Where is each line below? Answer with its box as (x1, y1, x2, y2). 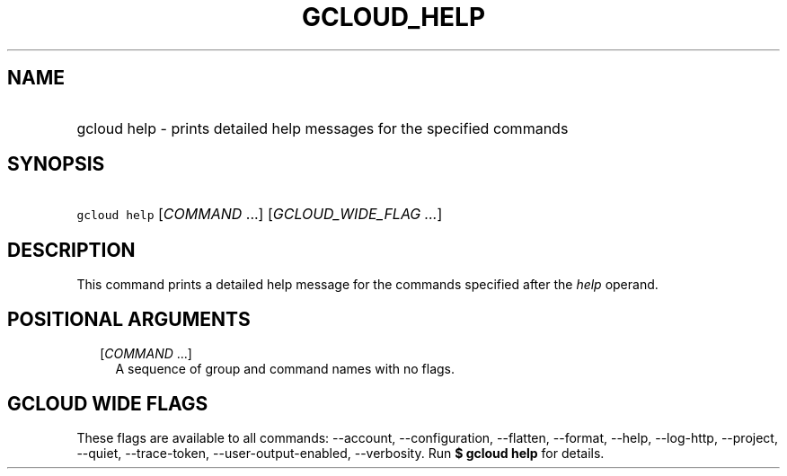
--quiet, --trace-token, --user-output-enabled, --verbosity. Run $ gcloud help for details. (76, 445, 605, 461)
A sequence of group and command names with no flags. (115, 361, 455, 377)
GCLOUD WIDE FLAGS (7, 392, 208, 415)
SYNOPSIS (7, 153, 105, 176)
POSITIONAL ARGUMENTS (7, 307, 251, 331)
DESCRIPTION (7, 238, 136, 261)
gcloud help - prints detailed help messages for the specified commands (76, 119, 569, 137)
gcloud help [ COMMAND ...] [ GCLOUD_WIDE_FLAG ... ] (76, 205, 443, 224)
